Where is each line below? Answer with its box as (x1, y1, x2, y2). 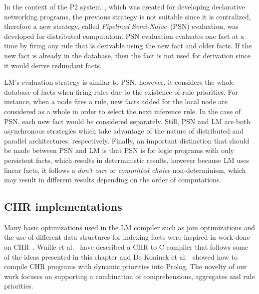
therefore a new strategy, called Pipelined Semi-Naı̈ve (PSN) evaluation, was (4, 21, 239, 31)
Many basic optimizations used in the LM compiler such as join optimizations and (4, 222, 256, 232)
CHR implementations (4, 199, 122, 214)
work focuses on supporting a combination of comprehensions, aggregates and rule (4, 271, 255, 281)
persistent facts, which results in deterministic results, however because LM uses (4, 154, 250, 165)
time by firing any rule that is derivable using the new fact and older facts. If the (4, 40, 252, 51)
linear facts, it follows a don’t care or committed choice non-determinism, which (4, 164, 246, 175)
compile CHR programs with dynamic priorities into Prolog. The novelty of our (4, 261, 247, 272)
